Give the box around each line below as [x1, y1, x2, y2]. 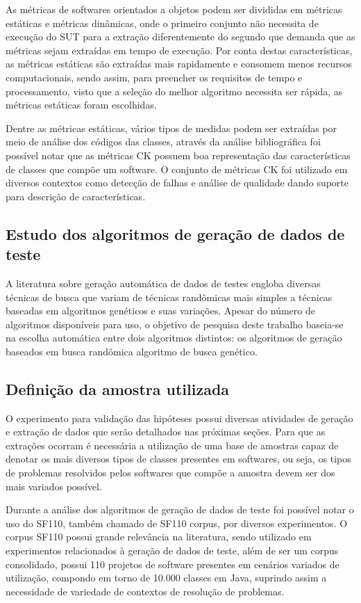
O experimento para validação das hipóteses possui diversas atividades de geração [6, 410, 353, 425]
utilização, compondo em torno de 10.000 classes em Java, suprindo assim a [6, 570, 327, 585]
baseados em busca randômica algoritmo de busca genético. [6, 344, 258, 358]
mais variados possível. [6, 479, 102, 493]
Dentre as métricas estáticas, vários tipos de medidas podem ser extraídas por [6, 120, 337, 135]
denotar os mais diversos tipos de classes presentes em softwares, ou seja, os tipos [6, 451, 351, 466]
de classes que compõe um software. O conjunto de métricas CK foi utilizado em [6, 161, 348, 176]
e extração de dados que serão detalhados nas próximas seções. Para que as [6, 424, 326, 439]
